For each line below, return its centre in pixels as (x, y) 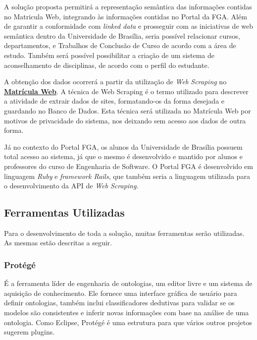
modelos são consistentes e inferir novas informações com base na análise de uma (127, 312)
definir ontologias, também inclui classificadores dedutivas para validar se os (119, 303)
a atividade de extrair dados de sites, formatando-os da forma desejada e (114, 101)
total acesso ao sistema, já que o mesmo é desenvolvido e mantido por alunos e (123, 156)
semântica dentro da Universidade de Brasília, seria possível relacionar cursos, (122, 35)
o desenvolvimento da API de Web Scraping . (71, 186)
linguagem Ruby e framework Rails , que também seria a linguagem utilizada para (127, 176)
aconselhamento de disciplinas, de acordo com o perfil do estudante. (107, 65)
